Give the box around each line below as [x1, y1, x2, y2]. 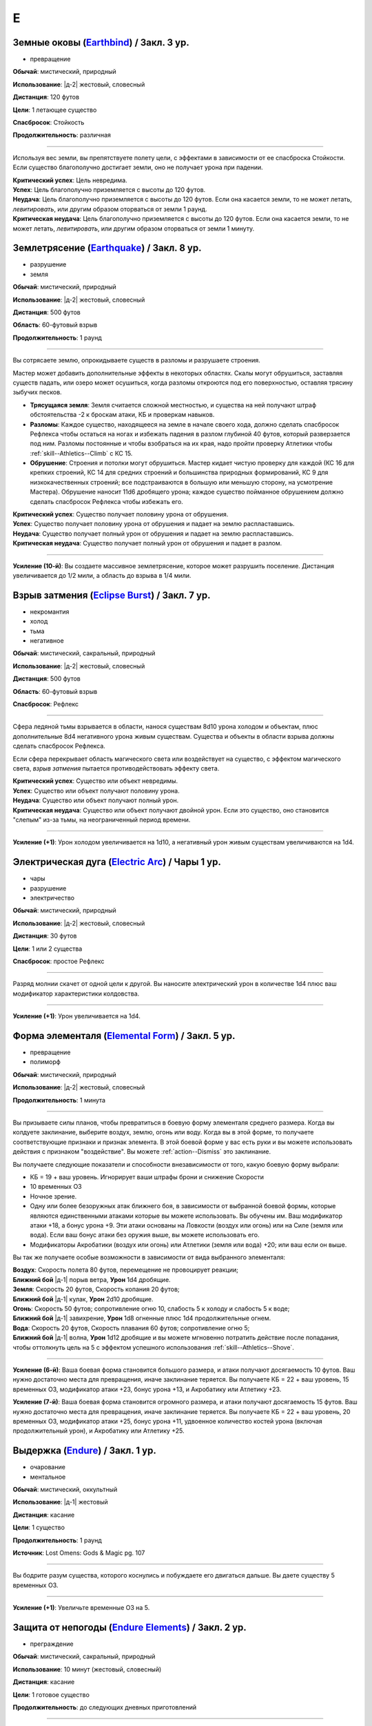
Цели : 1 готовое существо [12, 1690, 90, 1698]
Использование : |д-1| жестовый [12, 1498, 108, 1506]
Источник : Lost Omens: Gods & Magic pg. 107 [12, 1549, 145, 1557]
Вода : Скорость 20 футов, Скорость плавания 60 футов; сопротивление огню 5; [12, 1323, 250, 1332]
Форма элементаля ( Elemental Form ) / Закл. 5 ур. [12, 1029, 236, 1042]
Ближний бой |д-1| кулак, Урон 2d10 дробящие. [12, 1294, 154, 1303]
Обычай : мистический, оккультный [12, 1485, 118, 1493]
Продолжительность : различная [12, 131, 112, 139]
